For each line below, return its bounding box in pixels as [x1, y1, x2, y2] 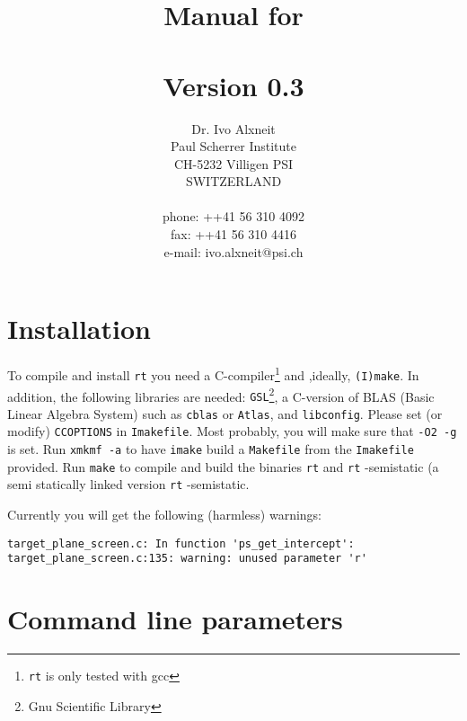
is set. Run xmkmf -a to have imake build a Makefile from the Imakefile [7, 440, 414, 458]
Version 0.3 [163, 67, 304, 103]
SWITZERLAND [185, 172, 282, 191]
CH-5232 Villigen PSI [173, 154, 294, 173]
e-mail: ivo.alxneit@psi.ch [163, 242, 304, 261]
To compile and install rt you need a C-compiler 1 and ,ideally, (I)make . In [7, 363, 419, 384]
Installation [7, 310, 151, 347]
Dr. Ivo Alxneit [191, 119, 276, 138]
